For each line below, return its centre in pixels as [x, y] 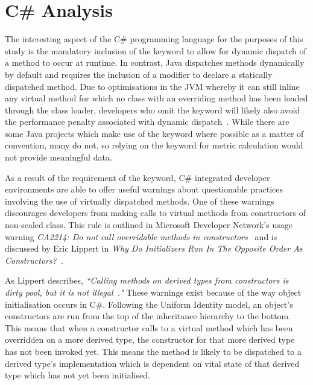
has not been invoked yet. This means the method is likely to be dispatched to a [153, 351]
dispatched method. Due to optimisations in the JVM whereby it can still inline [152, 86]
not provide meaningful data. [58, 157]
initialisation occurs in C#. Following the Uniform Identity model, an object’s [149, 304]
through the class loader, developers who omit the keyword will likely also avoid [153, 110]
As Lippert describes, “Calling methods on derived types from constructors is [147, 280]
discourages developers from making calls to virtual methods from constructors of [155, 213]
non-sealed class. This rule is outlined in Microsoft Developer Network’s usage [149, 225]
